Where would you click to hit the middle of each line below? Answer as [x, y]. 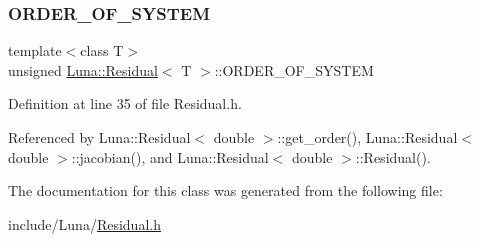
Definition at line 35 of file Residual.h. [125, 103]
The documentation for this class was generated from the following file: [225, 190]
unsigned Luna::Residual [83, 69]
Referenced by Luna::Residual [99, 137]
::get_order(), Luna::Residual [367, 137]
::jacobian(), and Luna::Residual [170, 156]
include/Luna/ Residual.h [84, 223]
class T [102, 50]
